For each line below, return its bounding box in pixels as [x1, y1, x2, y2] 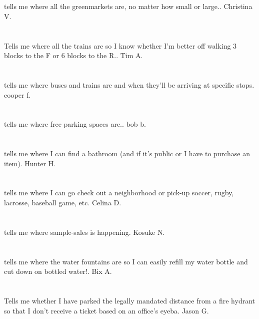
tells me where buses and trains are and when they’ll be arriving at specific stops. [4, 79, 254, 90]
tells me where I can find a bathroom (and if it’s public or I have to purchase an [4, 148, 250, 159]
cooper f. [4, 89, 31, 100]
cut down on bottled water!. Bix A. [4, 266, 112, 276]
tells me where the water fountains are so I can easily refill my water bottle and [4, 256, 248, 266]
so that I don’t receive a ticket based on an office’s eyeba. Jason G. [4, 305, 209, 315]
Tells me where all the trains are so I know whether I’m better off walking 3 [4, 40, 237, 51]
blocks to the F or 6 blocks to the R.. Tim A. [4, 50, 143, 61]
